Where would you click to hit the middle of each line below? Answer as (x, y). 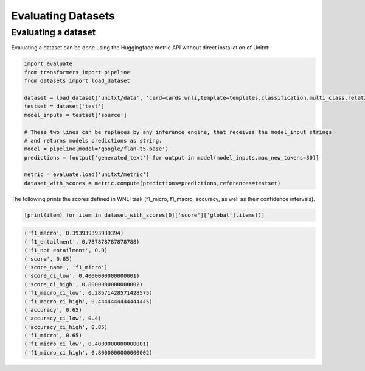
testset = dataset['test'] (64, 106)
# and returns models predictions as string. (93, 140)
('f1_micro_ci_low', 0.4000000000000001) (87, 344)
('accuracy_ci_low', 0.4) (63, 319)
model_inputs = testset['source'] (75, 115)
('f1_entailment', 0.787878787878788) (82, 242)
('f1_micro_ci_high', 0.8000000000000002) (88, 352)
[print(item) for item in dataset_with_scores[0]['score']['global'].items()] (144, 215)
